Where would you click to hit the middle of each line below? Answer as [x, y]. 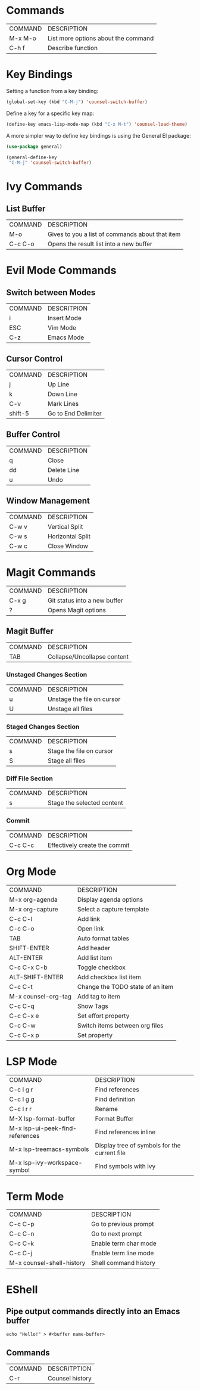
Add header [94, 948]
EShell [22, 1290]
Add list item [95, 957]
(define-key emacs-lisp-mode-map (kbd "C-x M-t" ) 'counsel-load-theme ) [97, 124]
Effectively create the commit [88, 845]
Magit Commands [51, 572]
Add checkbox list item [109, 977]
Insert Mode [64, 318]
